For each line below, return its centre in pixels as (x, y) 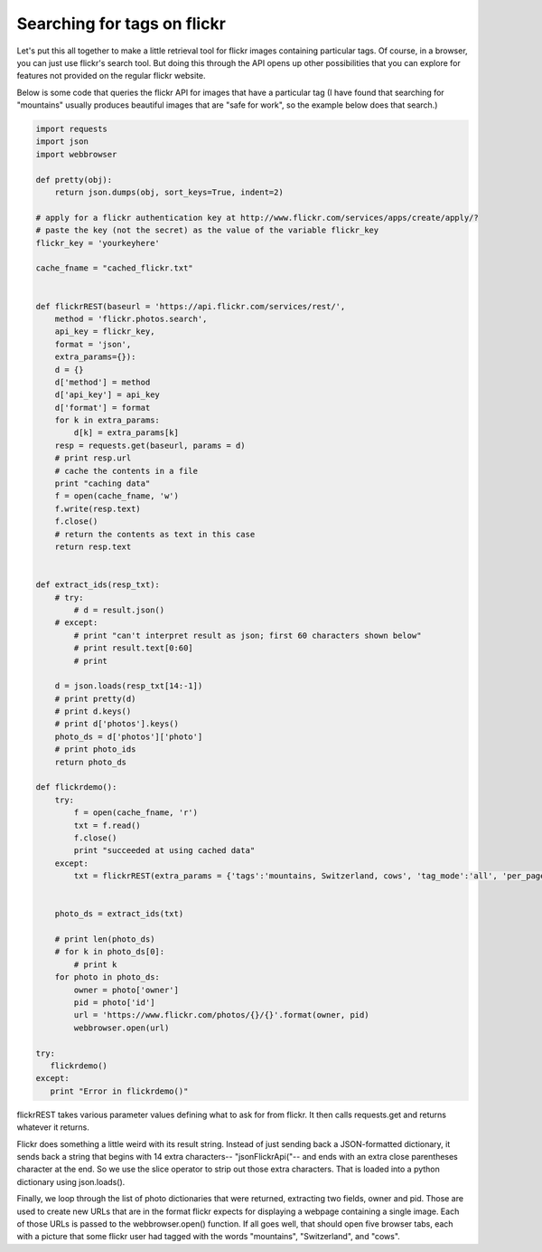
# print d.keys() (93, 711)
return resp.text (93, 546)
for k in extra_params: (107, 420)
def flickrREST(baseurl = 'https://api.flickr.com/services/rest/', (191, 306)
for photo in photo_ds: (107, 977)
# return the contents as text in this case (155, 534)
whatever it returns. (53, 1127)
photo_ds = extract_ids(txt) (119, 914)
